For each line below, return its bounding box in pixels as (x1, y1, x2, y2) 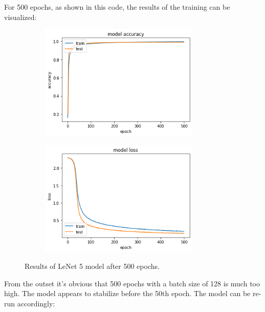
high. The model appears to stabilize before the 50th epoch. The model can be (4, 288, 251, 299)
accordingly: (17, 298, 55, 308)
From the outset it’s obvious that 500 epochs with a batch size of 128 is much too (4, 278, 260, 288)
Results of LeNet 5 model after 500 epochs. (25, 261, 160, 271)
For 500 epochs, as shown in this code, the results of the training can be (4, 2, 230, 12)
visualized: (4, 11, 37, 22)
